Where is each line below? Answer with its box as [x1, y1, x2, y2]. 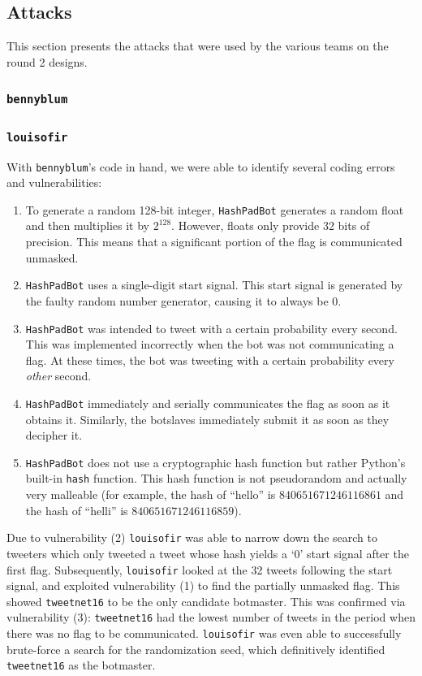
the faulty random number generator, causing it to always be [25, 292, 329, 309]
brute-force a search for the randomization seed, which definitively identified [6, 640, 385, 657]
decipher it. [25, 427, 83, 444]
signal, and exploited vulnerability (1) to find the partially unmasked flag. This [6, 577, 400, 594]
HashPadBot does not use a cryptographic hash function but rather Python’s [25, 453, 406, 470]
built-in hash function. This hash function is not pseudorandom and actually [25, 470, 407, 487]
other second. [25, 367, 92, 384]
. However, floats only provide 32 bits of [171, 217, 370, 234]
